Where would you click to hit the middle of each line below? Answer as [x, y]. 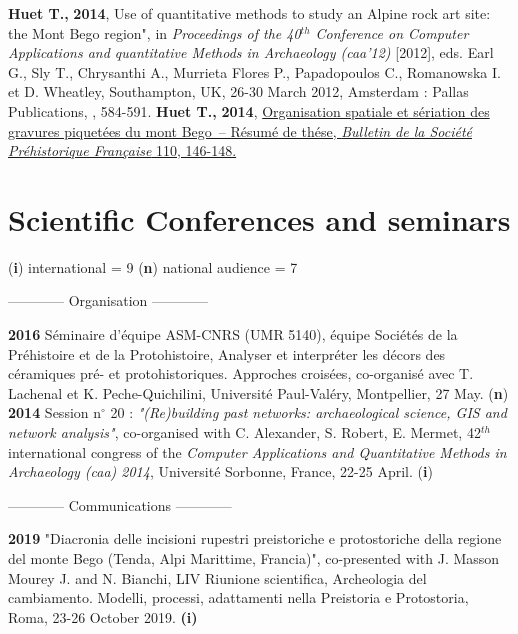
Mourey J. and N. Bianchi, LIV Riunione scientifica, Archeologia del [217, 577]
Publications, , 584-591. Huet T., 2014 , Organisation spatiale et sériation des [249, 110]
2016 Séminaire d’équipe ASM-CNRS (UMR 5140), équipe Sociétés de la [233, 334]
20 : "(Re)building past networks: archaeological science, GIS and [308, 412]
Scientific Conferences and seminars [259, 218]
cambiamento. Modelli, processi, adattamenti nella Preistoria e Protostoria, [238, 597]
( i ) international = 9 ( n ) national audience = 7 [153, 266]
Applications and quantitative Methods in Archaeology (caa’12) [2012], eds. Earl [251, 52]
